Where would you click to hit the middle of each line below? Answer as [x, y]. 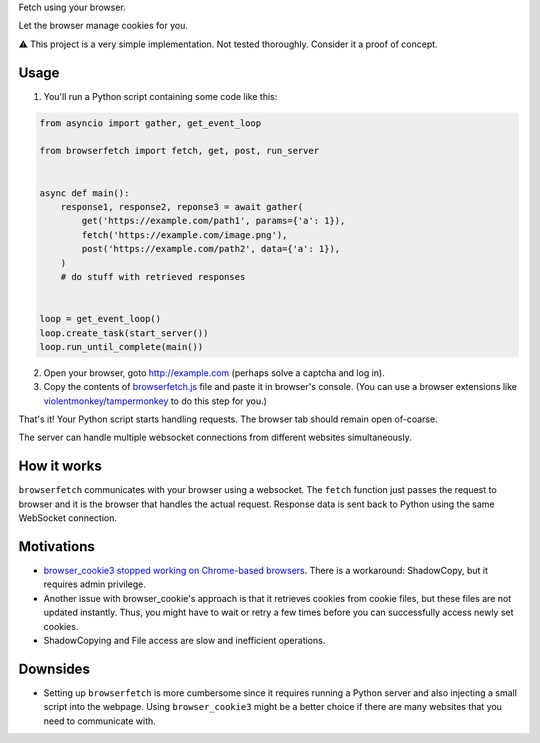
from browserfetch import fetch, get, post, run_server [179, 151]
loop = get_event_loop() [100, 319]
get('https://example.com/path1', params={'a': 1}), [213, 221]
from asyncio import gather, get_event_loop [150, 123]
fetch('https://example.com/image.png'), [184, 234]
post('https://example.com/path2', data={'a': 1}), [211, 249]
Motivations [56, 546]
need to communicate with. [100, 721]
